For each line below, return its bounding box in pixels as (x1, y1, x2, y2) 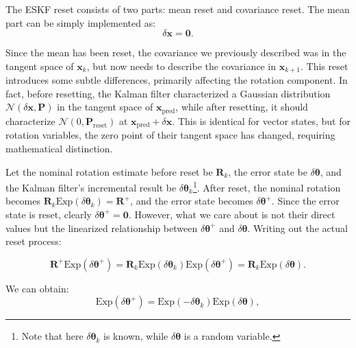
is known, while (103, 329, 168, 343)
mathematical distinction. (5, 141, 113, 155)
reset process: (5, 234, 62, 248)
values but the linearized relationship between (5, 220, 198, 235)
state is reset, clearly (5, 207, 92, 221)
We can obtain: (5, 281, 69, 295)
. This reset (301, 58, 348, 73)
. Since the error (271, 194, 340, 208)
